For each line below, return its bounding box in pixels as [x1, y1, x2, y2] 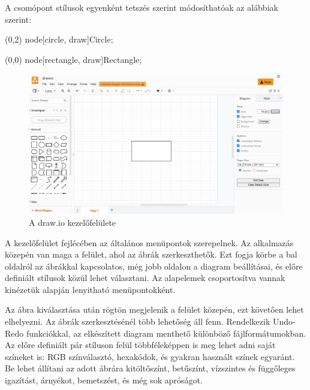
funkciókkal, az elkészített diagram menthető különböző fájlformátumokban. [26, 326, 306, 339]
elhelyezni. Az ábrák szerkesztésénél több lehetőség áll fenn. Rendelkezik [5, 315, 270, 328]
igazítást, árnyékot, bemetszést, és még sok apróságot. [5, 374, 203, 386]
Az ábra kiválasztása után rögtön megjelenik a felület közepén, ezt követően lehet [5, 303, 304, 316]
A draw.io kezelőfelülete [29, 216, 116, 228]
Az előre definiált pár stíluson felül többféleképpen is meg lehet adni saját [5, 338, 276, 351]
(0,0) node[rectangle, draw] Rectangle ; [5, 53, 142, 65]
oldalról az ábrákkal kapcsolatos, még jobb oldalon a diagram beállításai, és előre [5, 259, 303, 272]
